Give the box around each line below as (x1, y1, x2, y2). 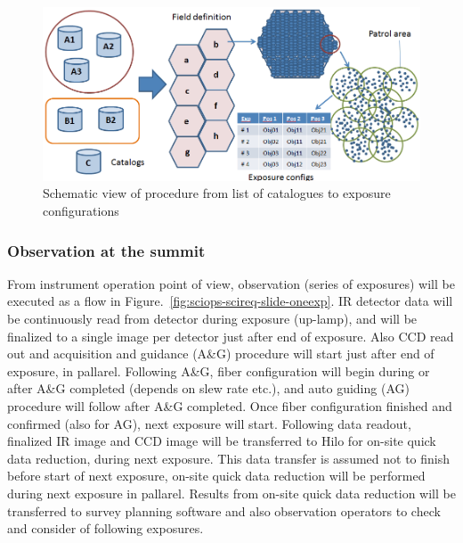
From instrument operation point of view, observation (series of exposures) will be (7, 274, 455, 292)
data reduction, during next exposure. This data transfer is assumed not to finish (7, 448, 450, 467)
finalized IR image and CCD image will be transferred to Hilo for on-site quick (7, 432, 436, 450)
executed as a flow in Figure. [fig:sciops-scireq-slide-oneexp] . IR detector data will (7, 292, 453, 310)
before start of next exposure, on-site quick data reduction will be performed (7, 466, 426, 485)
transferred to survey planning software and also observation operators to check (7, 501, 441, 520)
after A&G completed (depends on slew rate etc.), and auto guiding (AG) (7, 379, 410, 398)
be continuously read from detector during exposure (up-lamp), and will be (7, 309, 418, 328)
